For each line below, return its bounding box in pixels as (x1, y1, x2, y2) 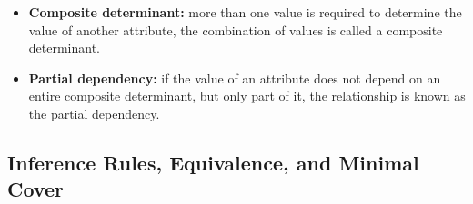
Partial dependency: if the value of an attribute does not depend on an (28, 68, 441, 87)
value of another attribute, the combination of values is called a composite (28, 20, 443, 39)
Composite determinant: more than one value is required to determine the (28, 3, 462, 21)
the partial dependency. (28, 103, 160, 122)
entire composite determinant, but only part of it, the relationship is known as (28, 86, 466, 105)
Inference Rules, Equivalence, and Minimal (7, 148, 419, 176)
